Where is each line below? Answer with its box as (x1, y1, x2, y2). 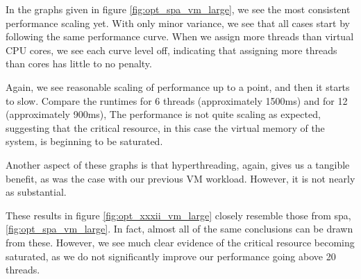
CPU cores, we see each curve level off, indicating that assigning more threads (6, 42, 337, 57)
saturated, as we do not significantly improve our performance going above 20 (6, 248, 336, 263)
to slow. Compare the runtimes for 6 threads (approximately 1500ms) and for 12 (6, 93, 348, 108)
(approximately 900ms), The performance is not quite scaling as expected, (6, 107, 321, 121)
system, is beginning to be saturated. (6, 134, 163, 149)
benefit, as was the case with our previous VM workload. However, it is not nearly (6, 171, 355, 185)
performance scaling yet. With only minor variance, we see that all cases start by (6, 15, 350, 30)
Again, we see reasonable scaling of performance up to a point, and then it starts (6, 79, 350, 94)
